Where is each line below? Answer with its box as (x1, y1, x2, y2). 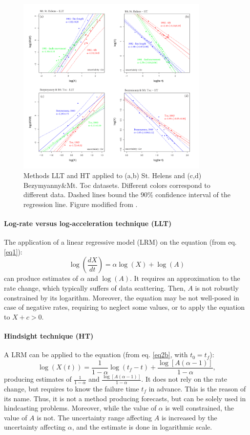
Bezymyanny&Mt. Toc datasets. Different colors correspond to (23, 180, 210, 190)
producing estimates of (4, 374, 72, 384)
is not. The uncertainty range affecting (37, 412, 152, 422)
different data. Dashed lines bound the (23, 189, 139, 200)
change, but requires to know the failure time (4, 383, 139, 393)
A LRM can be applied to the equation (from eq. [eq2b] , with (4, 349, 188, 360)
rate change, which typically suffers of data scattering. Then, (4, 283, 186, 293)
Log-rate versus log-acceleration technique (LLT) (4, 218, 172, 229)
